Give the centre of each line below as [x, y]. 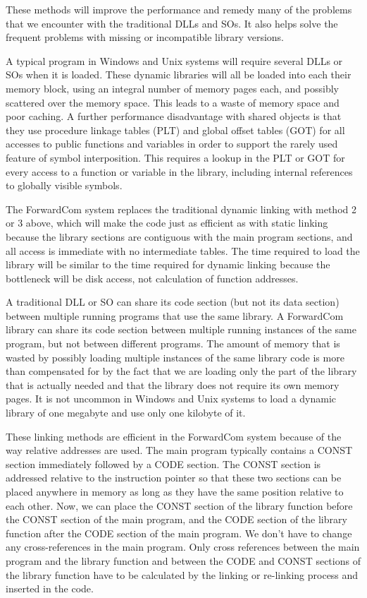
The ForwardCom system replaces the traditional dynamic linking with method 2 [181, 209]
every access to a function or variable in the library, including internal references [179, 171]
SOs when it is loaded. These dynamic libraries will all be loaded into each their [179, 74]
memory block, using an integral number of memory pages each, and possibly [172, 88]
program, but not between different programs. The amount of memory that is [173, 343]
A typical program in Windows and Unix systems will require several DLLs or [174, 60]
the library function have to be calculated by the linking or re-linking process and [182, 574]
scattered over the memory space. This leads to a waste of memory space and [173, 102]
